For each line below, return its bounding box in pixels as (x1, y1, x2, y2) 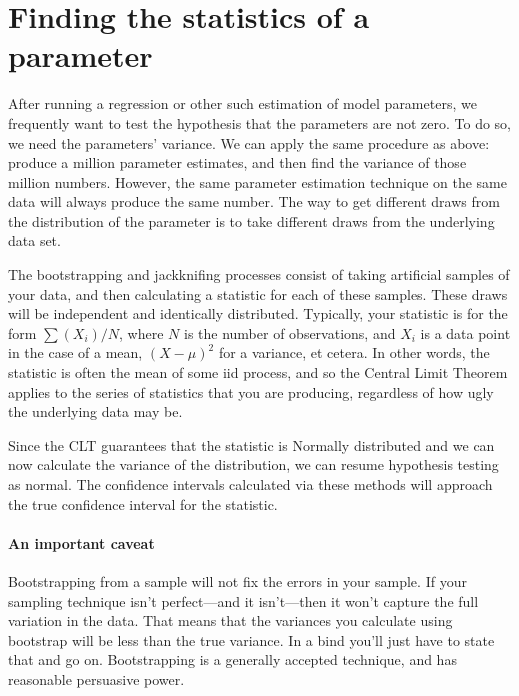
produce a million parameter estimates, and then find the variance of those (8, 152, 467, 173)
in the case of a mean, (8, 342, 143, 363)
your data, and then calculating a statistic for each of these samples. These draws (8, 283, 508, 304)
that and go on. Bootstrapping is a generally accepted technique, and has (8, 649, 457, 670)
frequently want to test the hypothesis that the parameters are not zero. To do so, (8, 112, 511, 133)
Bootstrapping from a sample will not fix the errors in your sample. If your (8, 570, 467, 591)
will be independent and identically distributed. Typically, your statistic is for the (8, 303, 508, 324)
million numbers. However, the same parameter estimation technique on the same (8, 171, 507, 192)
